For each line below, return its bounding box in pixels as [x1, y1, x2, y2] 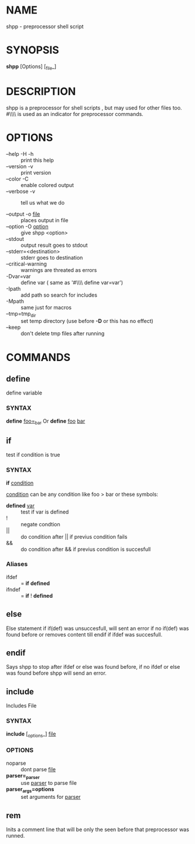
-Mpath [6, 297, 25, 305]
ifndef [6, 586, 20, 593]
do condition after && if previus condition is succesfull [20, 546, 151, 553]
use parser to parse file [20, 780, 77, 787]
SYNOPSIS [6, 43, 60, 57]
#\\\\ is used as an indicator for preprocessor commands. [6, 110, 143, 117]
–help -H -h [6, 150, 34, 157]
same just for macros [20, 304, 72, 311]
